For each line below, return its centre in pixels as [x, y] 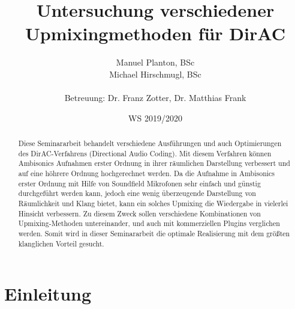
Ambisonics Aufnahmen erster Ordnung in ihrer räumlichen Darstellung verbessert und [154, 163]
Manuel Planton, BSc [155, 62]
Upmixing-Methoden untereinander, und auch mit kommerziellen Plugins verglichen [149, 223]
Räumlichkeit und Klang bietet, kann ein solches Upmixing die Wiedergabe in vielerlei [153, 203]
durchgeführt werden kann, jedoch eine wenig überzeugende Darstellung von [137, 193]
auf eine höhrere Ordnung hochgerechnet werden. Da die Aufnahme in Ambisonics [147, 173]
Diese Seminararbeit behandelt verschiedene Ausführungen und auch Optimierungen [150, 143]
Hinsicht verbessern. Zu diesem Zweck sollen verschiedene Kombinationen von [139, 213]
